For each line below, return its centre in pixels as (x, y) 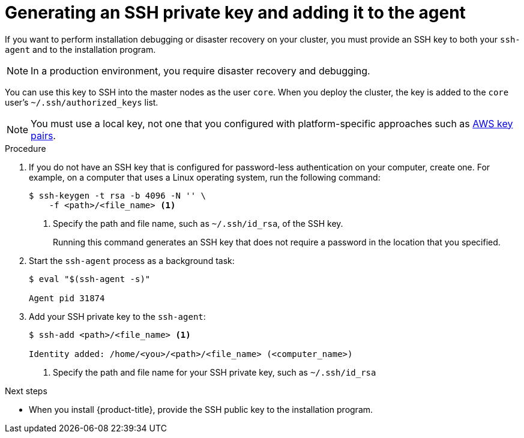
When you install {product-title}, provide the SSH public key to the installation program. (201, 409)
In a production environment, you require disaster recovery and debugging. (200, 70)
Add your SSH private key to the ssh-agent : (117, 316)
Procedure (26, 148)
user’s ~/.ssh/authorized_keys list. (82, 102)
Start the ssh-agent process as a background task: (132, 260)
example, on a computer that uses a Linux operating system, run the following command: (205, 177)
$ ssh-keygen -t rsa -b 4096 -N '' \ (118, 195)
